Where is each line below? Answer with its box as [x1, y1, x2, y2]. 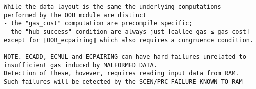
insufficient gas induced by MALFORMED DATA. [4, 61, 157, 69]
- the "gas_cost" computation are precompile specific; [4, 20, 193, 27]
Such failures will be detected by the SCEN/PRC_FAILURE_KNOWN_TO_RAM [4, 78, 243, 85]
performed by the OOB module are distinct [4, 11, 147, 19]
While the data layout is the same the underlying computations [4, 3, 221, 10]
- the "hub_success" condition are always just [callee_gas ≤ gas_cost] [4, 28, 250, 35]
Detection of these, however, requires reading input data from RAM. [4, 70, 239, 77]
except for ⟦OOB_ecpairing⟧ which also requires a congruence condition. [4, 36, 254, 44]
